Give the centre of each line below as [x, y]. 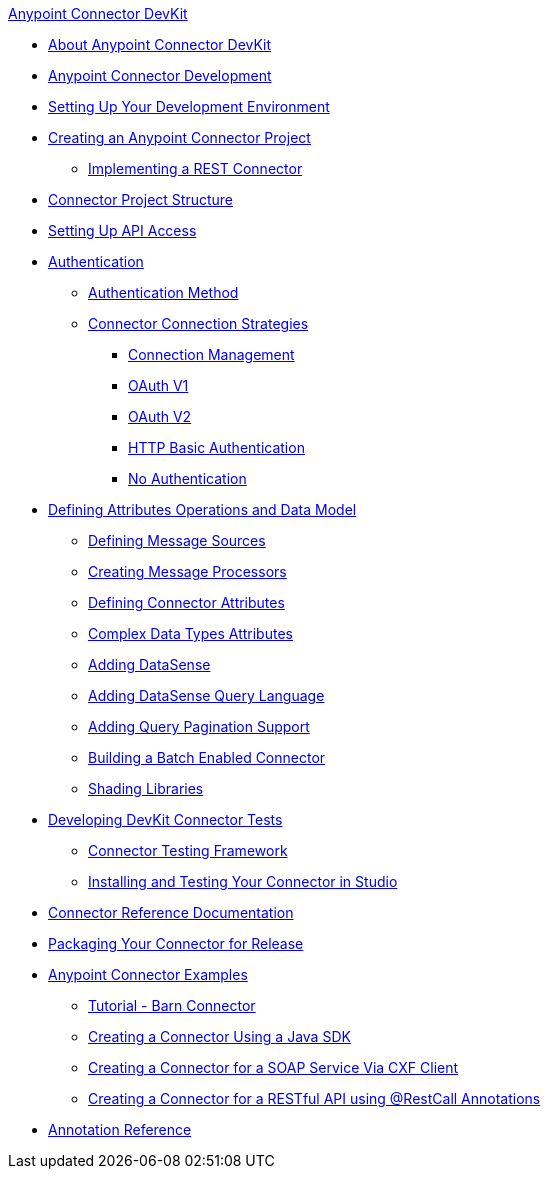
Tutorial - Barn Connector [172, 1005]
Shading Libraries [146, 788]
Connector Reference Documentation [171, 912]
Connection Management [211, 354]
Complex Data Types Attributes [190, 633]
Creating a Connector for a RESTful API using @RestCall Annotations [314, 1098]
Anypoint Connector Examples [148, 974]
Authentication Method [163, 292]
